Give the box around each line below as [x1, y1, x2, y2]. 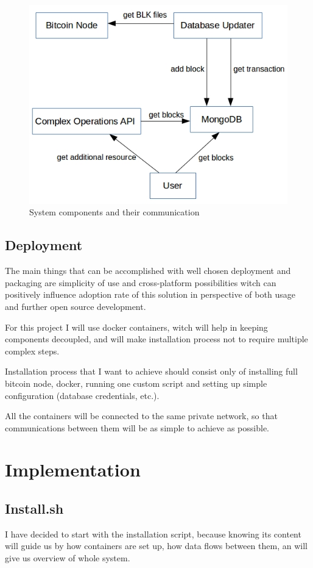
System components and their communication [29, 206, 200, 218]
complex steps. [5, 344, 60, 357]
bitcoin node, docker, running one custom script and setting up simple [5, 376, 267, 389]
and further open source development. [5, 300, 146, 312]
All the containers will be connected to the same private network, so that [5, 409, 278, 422]
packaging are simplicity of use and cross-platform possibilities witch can [5, 276, 276, 289]
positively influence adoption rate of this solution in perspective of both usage [5, 288, 295, 301]
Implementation [5, 457, 141, 482]
